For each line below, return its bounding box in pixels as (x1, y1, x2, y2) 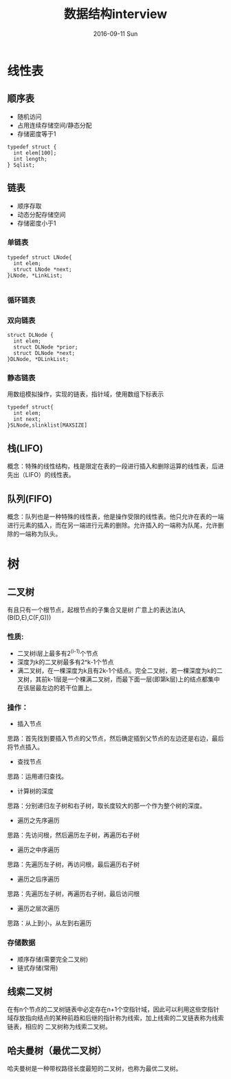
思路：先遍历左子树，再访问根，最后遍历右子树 (7, 860, 140, 868)
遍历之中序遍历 (16, 846, 60, 854)
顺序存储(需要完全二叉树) (16, 955, 89, 963)
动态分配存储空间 (16, 210, 66, 218)
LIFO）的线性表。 (25, 471, 75, 479)
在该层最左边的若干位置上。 (16, 683, 96, 692)
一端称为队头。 (19, 529, 62, 538)
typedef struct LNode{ (7, 253, 72, 261)
